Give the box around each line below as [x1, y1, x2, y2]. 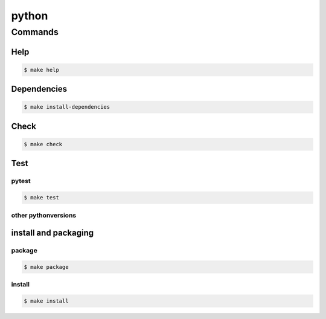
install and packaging [11, 228, 94, 238]
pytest [11, 177, 31, 185]
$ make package [24, 263, 69, 270]
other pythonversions [11, 211, 77, 219]
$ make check [24, 141, 63, 147]
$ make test [24, 194, 60, 201]
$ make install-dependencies [24, 103, 110, 111]
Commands [11, 27, 59, 37]
